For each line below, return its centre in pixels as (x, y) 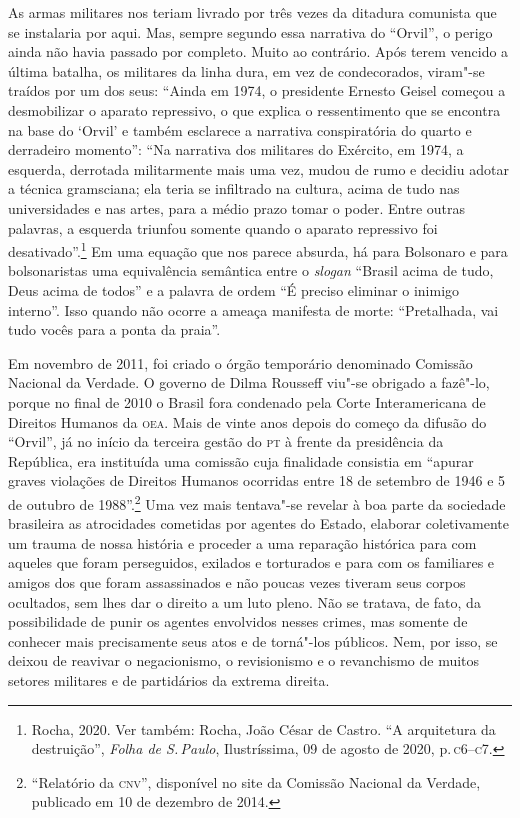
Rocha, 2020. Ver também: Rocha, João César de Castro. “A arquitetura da (263, 728)
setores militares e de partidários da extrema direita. (169, 679)
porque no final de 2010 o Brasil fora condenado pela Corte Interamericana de (247, 401)
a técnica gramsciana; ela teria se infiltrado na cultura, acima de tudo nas (234, 188)
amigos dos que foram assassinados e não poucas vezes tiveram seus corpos (237, 581)
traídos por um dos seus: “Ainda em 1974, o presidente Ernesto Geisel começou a (257, 90)
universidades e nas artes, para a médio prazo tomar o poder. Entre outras (237, 207)
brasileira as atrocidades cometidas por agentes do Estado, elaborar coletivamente (258, 523)
